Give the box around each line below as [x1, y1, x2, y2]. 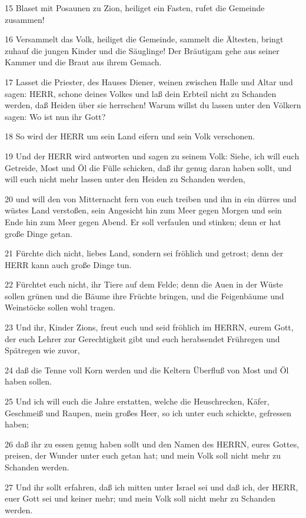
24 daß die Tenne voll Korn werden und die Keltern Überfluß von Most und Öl [5, 363, 289, 376]
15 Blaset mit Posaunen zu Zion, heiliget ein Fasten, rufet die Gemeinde [5, 2, 265, 14]
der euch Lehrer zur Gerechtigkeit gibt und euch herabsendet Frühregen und [5, 332, 280, 345]
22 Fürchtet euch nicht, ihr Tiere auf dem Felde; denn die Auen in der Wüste [5, 278, 283, 290]
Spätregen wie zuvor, [5, 344, 80, 356]
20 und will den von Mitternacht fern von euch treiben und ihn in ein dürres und [5, 192, 297, 205]
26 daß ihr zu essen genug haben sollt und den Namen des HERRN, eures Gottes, [5, 437, 300, 450]
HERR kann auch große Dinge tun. [5, 258, 132, 270]
